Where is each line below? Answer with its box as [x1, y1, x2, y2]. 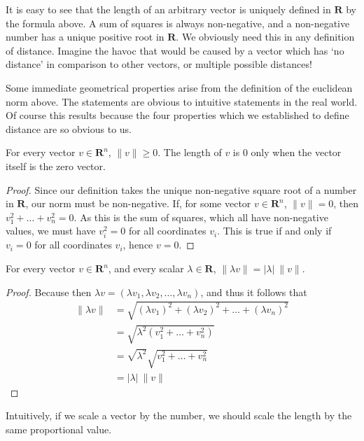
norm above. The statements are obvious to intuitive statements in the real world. [6, 94, 358, 108]
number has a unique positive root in [6, 29, 164, 44]
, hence [122, 237, 153, 252]
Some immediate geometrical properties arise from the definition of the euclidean [6, 80, 353, 94]
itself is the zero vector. [6, 158, 106, 173]
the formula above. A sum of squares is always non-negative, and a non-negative [6, 15, 350, 30]
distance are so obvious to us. [6, 121, 132, 136]
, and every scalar [108, 261, 184, 276]
